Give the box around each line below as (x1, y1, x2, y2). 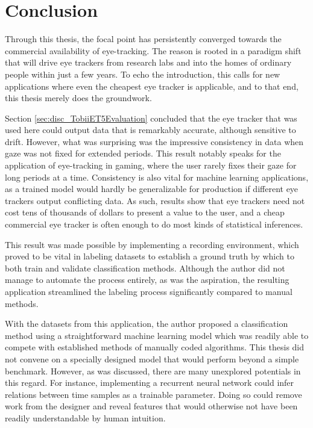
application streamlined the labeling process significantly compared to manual (5, 285, 292, 297)
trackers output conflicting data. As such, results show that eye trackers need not (5, 194, 305, 206)
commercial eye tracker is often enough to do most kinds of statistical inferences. (5, 218, 303, 231)
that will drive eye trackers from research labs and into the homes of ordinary (5, 56, 292, 69)
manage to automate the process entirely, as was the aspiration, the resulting (5, 273, 289, 286)
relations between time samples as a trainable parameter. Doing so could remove (5, 388, 302, 400)
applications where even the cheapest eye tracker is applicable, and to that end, (5, 79, 299, 92)
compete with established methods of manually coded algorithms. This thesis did (5, 341, 305, 353)
